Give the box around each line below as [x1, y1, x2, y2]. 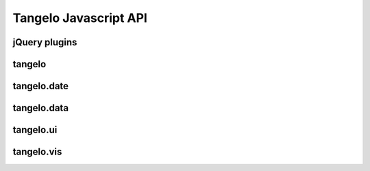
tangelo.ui [12, 124, 58, 136]
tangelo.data [12, 102, 69, 114]
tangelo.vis [12, 146, 62, 158]
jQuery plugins [12, 36, 77, 48]
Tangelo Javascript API [12, 10, 147, 25]
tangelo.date [12, 80, 69, 92]
